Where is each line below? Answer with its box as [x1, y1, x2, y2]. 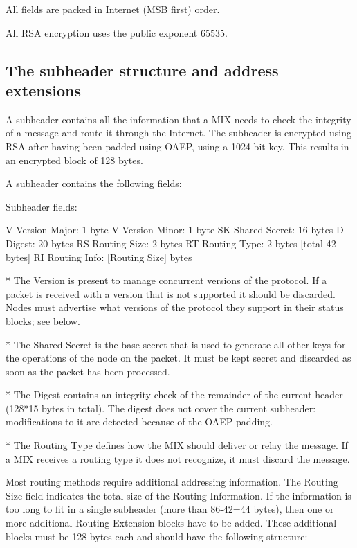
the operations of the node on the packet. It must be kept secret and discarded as [6, 351, 351, 365]
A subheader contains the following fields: [6, 176, 182, 191]
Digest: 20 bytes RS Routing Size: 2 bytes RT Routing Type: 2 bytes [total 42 [6, 236, 336, 250]
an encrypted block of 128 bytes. [6, 152, 143, 167]
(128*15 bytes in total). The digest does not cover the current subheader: [6, 400, 316, 415]
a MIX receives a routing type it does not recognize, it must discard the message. [6, 451, 350, 466]
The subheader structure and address [6, 59, 279, 80]
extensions [6, 79, 81, 100]
